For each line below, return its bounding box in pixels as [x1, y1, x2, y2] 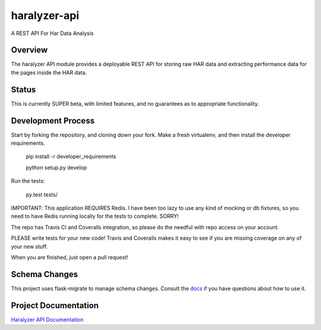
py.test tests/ [26, 191, 58, 198]
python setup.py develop [26, 164, 87, 171]
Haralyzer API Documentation [11, 316, 84, 323]
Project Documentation [11, 300, 99, 310]
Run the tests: [11, 177, 45, 185]
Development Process [11, 116, 95, 126]
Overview [11, 45, 48, 55]
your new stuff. [11, 243, 48, 250]
